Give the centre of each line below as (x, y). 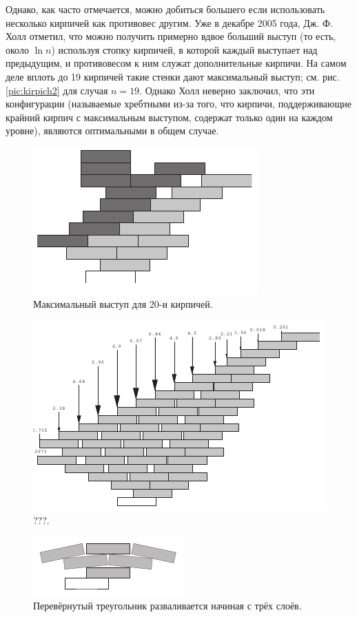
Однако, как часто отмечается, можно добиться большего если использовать (165, 9)
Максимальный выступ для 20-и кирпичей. (123, 303)
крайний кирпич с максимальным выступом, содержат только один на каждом (169, 117)
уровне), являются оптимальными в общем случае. (112, 130)
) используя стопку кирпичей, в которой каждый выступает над (184, 49)
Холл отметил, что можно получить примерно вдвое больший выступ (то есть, (171, 36)
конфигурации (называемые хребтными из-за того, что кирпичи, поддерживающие (178, 104)
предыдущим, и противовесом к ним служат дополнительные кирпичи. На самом (176, 63)
